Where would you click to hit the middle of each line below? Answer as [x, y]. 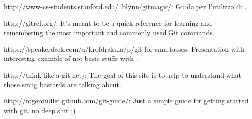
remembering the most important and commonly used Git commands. [109, 32]
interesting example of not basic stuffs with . [71, 58]
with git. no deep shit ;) [40, 110]
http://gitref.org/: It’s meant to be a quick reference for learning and [108, 23]
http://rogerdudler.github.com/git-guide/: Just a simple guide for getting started [126, 101]
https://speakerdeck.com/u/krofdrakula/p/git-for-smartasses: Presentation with [124, 49]
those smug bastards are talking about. [63, 84]
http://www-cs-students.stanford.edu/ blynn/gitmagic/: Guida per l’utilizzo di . [125, 6]
